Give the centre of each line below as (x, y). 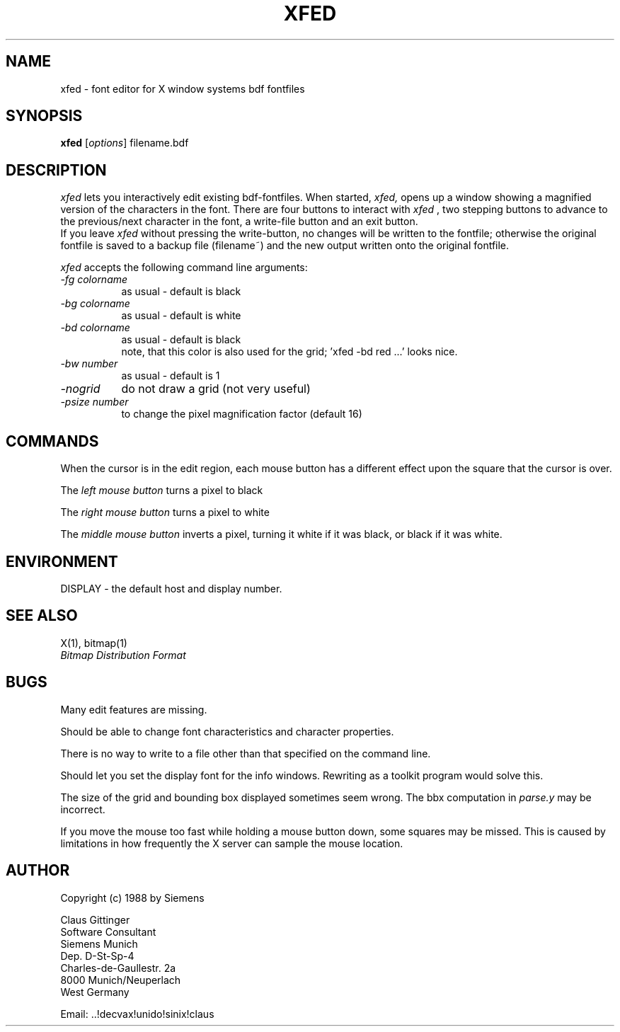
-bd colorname (95, 328)
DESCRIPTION (56, 170)
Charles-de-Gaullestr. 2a (118, 968)
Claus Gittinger (95, 919)
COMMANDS (52, 441)
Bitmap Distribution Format (123, 655)
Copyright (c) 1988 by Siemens (132, 898)
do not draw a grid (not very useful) (216, 389)
